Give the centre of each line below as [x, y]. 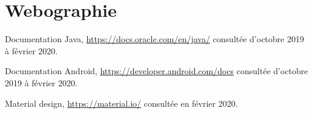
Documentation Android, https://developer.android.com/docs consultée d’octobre [156, 71]
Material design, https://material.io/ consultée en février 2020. [121, 103]
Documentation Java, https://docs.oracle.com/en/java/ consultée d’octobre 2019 [155, 39]
